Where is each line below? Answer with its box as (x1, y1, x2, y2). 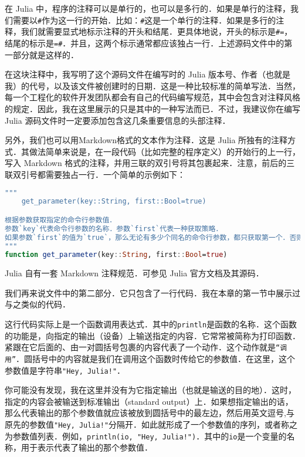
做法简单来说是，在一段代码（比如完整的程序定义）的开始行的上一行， (29, 145, 300, 157)
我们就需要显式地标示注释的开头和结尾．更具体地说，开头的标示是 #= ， (21, 25, 293, 38)
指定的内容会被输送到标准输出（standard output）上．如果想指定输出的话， (5, 395, 293, 407)
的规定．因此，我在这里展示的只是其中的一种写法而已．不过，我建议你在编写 (5, 102, 300, 114)
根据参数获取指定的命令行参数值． (5, 215, 117, 224)
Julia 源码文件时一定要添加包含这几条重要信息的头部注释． (5, 114, 231, 126)
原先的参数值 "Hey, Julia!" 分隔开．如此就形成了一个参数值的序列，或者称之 (5, 418, 298, 431)
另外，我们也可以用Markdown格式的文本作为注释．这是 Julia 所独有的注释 (5, 134, 288, 146)
